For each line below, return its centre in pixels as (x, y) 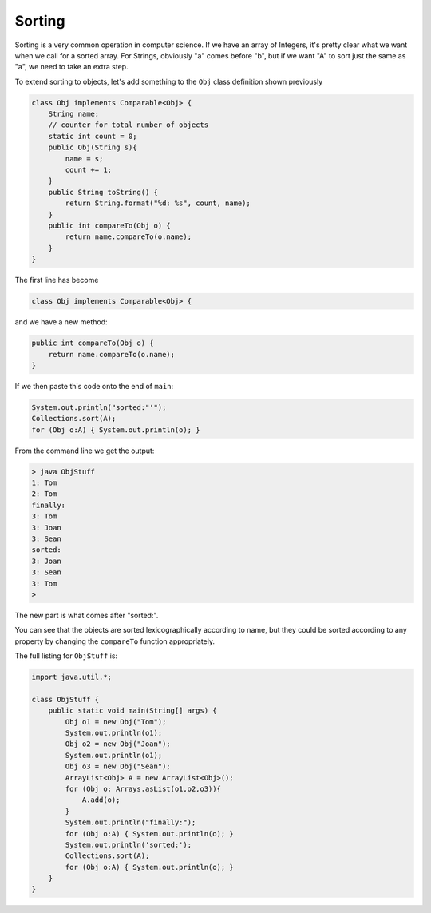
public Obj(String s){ (93, 147)
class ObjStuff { (65, 699)
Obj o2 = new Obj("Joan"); (118, 744)
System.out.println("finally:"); (130, 822)
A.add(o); (101, 800)
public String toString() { (103, 192)
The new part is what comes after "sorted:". (87, 615)
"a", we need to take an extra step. (71, 67)
